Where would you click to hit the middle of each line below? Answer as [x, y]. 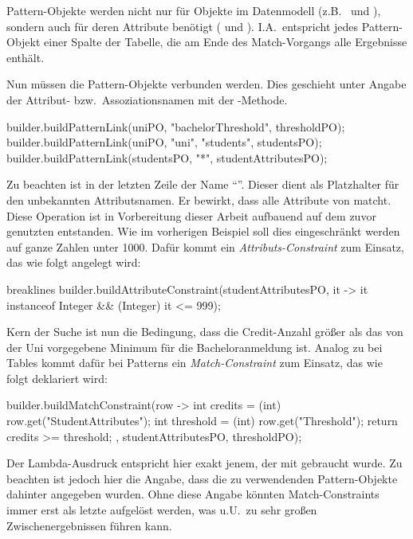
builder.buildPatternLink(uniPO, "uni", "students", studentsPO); [164, 142]
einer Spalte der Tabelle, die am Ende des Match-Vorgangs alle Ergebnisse [226, 42]
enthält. [26, 57]
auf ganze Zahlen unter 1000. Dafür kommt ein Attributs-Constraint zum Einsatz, [205, 246]
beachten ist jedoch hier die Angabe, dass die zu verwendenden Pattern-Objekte [202, 478]
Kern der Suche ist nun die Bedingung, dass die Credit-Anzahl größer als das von [205, 332]
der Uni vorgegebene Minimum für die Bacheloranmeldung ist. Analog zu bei [195, 347]
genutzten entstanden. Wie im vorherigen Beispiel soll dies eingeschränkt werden [203, 231]
